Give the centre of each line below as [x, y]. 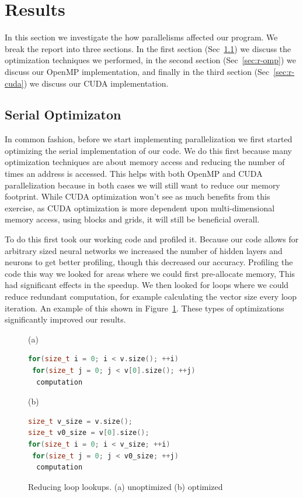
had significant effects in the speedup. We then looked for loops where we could [147, 285]
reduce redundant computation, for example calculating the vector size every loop [151, 297]
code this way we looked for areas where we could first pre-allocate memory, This [150, 273]
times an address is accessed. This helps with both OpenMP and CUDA [134, 174]
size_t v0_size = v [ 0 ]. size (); [89, 433]
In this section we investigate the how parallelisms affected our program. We [141, 37]
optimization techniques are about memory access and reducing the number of [145, 162]
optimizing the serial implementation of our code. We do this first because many [148, 150]
